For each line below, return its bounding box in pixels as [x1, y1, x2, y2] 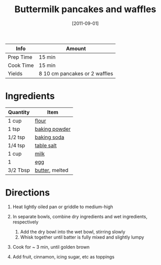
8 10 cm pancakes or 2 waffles [39, 70, 113, 77]
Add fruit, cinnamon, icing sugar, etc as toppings [12, 253, 115, 259]
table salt [35, 142, 57, 149]
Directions [5, 187, 50, 199]
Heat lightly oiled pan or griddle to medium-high [12, 204, 113, 210]
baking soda [35, 133, 65, 140]
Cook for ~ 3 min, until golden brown [12, 244, 90, 250]
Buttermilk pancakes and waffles [14, 4, 156, 15]
